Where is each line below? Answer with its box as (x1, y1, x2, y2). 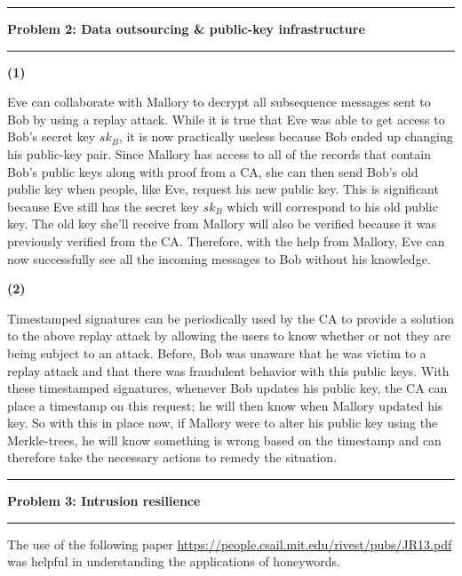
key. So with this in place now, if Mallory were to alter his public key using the (7, 413, 438, 432)
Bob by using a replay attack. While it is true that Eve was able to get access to (7, 109, 445, 128)
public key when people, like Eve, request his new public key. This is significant (7, 180, 439, 198)
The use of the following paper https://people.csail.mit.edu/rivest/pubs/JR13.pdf (7, 534, 452, 553)
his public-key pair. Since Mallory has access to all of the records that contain (7, 144, 431, 163)
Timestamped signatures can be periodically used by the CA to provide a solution (7, 308, 454, 327)
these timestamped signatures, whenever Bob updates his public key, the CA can (7, 379, 448, 397)
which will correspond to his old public (227, 196, 438, 215)
